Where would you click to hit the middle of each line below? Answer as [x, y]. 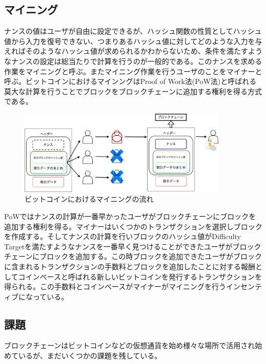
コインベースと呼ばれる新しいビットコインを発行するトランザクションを [140, 276]
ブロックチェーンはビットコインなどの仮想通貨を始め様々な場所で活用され [130, 345]
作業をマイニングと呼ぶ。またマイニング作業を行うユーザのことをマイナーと [133, 71]
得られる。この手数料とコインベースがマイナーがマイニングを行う [115, 286]
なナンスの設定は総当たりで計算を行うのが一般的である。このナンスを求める [133, 61]
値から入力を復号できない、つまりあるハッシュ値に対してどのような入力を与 [133, 41]
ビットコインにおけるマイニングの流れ [89, 199]
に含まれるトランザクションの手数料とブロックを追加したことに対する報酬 [130, 266]
